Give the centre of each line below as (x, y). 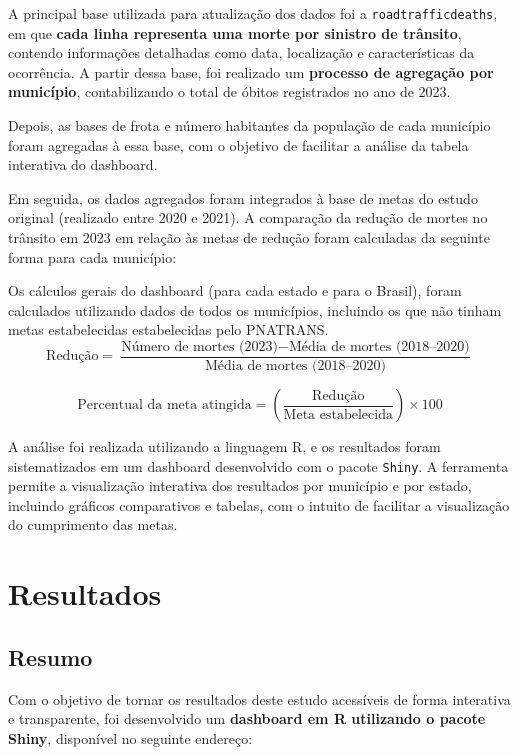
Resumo (50, 656)
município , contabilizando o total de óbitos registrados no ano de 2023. (229, 91)
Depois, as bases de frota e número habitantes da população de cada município (249, 125)
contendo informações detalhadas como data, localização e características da (241, 52)
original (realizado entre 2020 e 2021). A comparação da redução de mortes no (248, 217)
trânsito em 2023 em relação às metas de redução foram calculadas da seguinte (249, 237)
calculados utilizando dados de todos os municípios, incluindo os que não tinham (255, 309)
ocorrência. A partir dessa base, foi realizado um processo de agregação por (251, 71)
